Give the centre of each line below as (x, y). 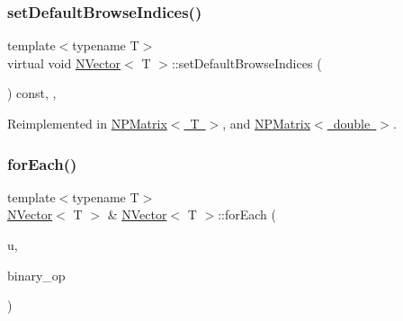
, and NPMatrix (267, 123)
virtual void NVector (64, 62)
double (352, 123)
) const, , (32, 93)
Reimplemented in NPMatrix (87, 123)
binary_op (36, 275)
